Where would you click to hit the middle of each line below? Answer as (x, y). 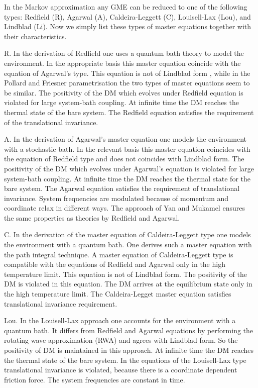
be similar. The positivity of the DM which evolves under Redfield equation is (124, 92)
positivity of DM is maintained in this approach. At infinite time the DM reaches (129, 350)
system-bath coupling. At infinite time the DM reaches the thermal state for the (127, 178)
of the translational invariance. (51, 122)
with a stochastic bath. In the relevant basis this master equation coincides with (127, 149)
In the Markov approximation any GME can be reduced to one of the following (126, 7)
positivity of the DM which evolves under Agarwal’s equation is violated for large (129, 168)
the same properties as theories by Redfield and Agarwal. (92, 217)
